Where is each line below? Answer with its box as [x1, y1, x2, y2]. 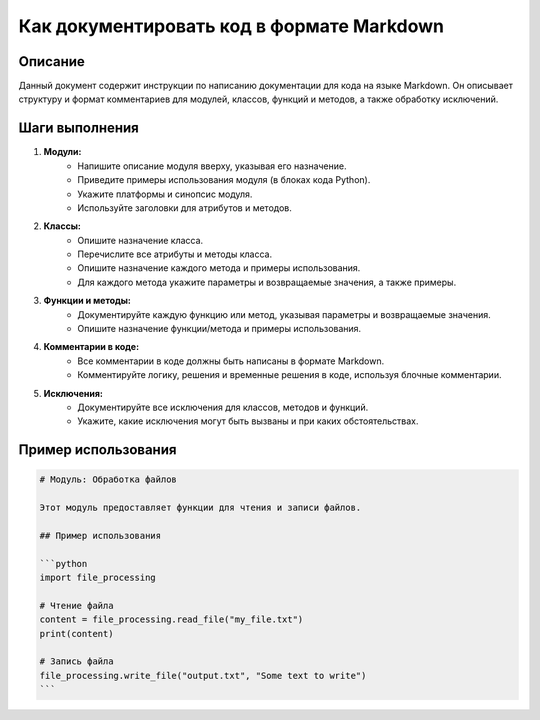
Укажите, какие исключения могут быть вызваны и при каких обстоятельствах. [77, 415, 419, 427]
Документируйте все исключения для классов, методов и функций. [77, 401, 369, 413]
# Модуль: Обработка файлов [39, 474, 177, 485]
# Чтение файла [39, 600, 114, 611]
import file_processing [39, 572, 157, 584]
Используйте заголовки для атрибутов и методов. [77, 201, 292, 214]
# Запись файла [39, 656, 114, 667]
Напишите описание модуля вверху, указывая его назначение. [77, 160, 347, 172]
